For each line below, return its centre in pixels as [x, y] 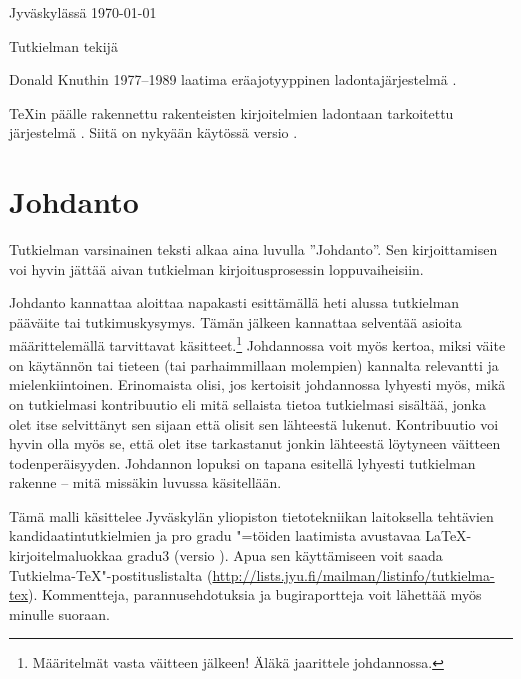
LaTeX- [448, 535]
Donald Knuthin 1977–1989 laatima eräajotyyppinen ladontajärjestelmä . [233, 79]
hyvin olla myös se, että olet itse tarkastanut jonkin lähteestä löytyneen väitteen [255, 443]
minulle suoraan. [59, 613]
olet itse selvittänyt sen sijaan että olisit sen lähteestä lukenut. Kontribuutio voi [254, 423]
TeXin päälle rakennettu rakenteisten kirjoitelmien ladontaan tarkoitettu [231, 112]
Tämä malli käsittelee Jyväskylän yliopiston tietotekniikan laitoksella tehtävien [251, 515]
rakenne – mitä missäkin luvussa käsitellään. [145, 482]
